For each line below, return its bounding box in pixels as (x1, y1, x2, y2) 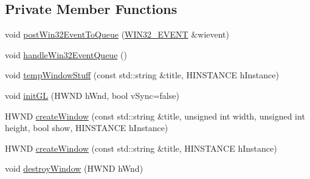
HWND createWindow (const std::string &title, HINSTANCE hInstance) (5, 141, 277, 154)
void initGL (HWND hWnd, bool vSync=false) (5, 89, 179, 101)
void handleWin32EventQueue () (5, 48, 127, 61)
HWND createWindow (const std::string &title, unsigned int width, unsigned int (5, 109, 305, 122)
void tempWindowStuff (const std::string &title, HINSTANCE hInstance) (5, 69, 279, 81)
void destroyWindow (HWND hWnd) (5, 162, 143, 175)
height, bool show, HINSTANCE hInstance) (5, 121, 168, 134)
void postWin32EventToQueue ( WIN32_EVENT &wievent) (5, 28, 229, 41)
